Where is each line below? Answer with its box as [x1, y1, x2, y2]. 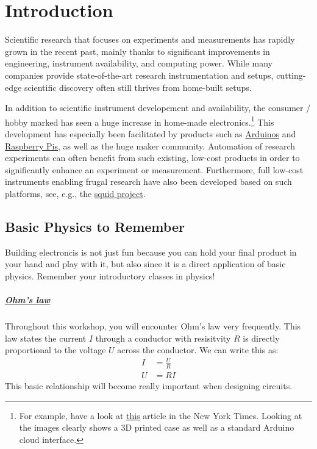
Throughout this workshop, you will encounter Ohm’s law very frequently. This [5, 320, 301, 332]
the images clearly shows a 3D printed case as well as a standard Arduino [19, 421, 294, 434]
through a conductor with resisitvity [95, 331, 231, 344]
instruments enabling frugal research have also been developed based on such [5, 175, 292, 188]
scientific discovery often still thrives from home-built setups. [24, 81, 252, 93]
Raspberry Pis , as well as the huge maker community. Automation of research [5, 139, 296, 152]
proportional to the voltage [5, 343, 106, 356]
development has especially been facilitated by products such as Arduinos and [5, 127, 296, 140]
